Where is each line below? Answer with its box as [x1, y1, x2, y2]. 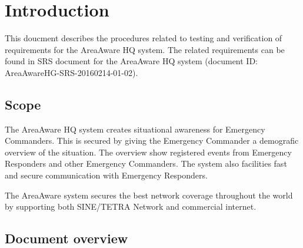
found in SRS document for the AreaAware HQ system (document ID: [5, 55, 258, 67]
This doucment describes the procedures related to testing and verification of [5, 32, 282, 44]
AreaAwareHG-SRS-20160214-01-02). [5, 66, 138, 78]
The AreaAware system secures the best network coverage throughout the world [5, 189, 293, 201]
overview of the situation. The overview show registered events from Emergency [5, 146, 292, 158]
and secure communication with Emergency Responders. [5, 169, 208, 181]
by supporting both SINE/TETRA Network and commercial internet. [5, 200, 257, 213]
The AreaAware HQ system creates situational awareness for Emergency [5, 123, 265, 135]
